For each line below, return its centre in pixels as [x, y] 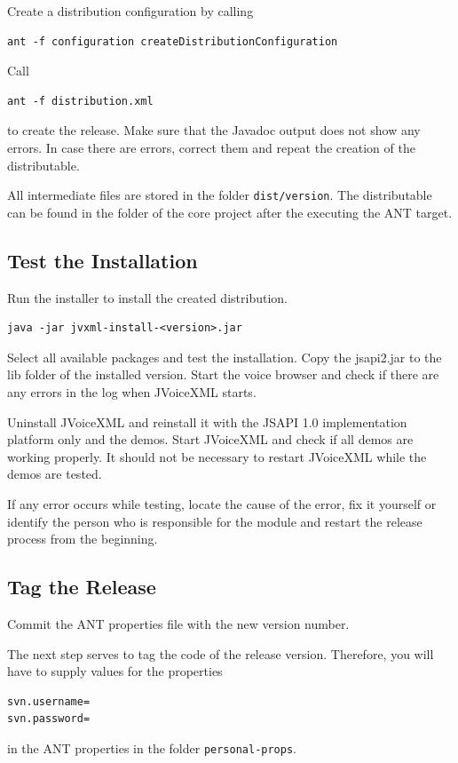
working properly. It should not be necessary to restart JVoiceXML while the [217, 456]
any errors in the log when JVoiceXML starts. [132, 391]
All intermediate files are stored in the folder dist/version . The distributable [220, 195]
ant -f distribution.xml [80, 101]
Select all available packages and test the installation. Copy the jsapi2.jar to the [225, 357]
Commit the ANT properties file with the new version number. [178, 623]
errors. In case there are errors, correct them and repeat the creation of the [211, 147]
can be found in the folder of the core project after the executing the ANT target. [230, 212]
